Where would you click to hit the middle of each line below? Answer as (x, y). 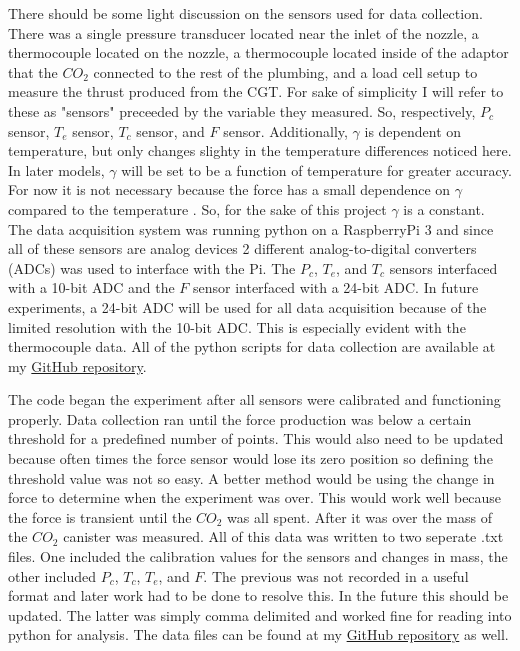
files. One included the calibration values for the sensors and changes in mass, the (258, 556)
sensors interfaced (443, 267)
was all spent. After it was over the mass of (359, 516)
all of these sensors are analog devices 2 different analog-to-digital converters (242, 248)
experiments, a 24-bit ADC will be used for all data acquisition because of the (247, 306)
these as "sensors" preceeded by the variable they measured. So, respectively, (242, 110)
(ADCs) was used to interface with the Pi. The (152, 267)
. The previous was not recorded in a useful (336, 575)
